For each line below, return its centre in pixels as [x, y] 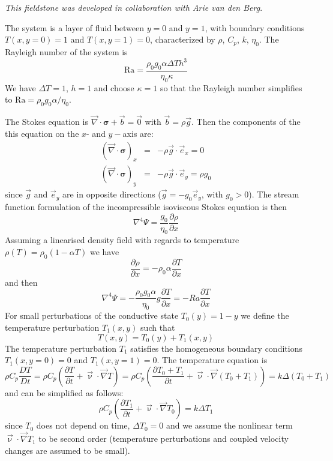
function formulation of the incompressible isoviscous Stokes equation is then [146, 206]
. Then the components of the [246, 122]
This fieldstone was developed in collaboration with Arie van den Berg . [134, 7]
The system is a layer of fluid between [75, 27]
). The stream [274, 194]
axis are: [138, 133]
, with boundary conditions [255, 27]
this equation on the [42, 133]
